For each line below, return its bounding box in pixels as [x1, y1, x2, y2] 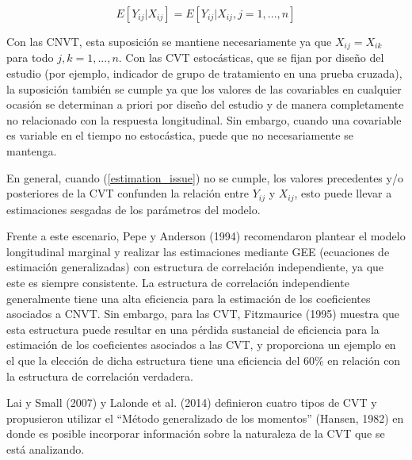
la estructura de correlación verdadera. [6, 367, 193, 384]
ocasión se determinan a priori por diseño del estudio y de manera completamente [6, 96, 404, 113]
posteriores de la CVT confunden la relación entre [6, 185, 249, 201]
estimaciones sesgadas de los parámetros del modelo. [6, 201, 261, 217]
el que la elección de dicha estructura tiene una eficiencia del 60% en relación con [6, 352, 401, 368]
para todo [6, 49, 54, 66]
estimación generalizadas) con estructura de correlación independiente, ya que [6, 259, 384, 275]
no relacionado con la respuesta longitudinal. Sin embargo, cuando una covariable [6, 111, 402, 128]
